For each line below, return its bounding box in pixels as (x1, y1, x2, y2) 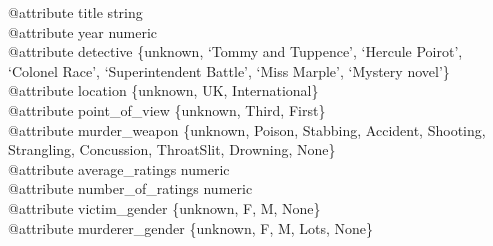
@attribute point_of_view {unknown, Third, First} (8, 99, 326, 120)
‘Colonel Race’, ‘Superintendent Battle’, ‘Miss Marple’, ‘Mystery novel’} (8, 60, 450, 81)
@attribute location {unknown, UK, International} (8, 80, 319, 101)
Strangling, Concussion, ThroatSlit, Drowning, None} (8, 139, 336, 160)
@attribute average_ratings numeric (8, 158, 230, 179)
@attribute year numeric (8, 21, 158, 42)
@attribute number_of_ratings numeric (8, 178, 253, 199)
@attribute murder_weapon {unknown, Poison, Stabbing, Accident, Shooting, (8, 119, 486, 140)
